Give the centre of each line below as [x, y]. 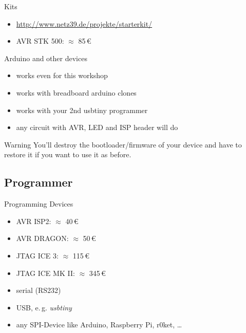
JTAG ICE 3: [37, 255]
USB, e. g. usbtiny [44, 307]
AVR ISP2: [34, 221]
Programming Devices [39, 204]
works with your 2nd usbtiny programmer [82, 110]
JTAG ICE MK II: [45, 273]
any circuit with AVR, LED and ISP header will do [97, 127]
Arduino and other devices [46, 58]
